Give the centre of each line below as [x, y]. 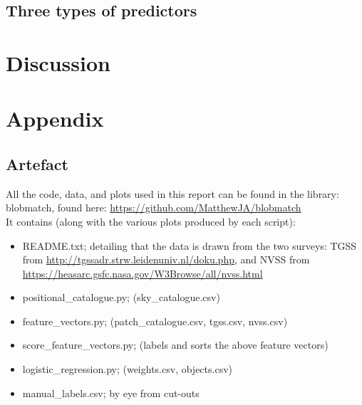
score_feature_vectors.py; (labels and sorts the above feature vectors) [175, 345]
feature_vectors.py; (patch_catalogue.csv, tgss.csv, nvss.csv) [155, 321]
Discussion [58, 62]
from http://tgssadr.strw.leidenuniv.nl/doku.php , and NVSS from [166, 259]
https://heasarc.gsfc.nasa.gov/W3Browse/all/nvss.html [143, 273]
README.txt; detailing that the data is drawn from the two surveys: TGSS [190, 245]
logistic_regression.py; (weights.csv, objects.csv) [128, 369]
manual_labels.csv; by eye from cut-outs [111, 393]
